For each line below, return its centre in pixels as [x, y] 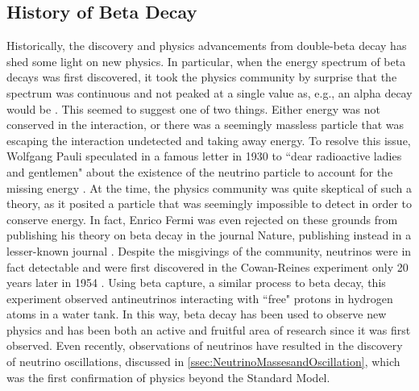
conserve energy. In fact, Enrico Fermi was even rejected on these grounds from [202, 219]
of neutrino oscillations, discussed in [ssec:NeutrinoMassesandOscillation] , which [203, 362]
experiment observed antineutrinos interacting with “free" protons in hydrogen [200, 298]
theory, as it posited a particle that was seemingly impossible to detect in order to [209, 204]
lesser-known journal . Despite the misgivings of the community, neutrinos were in [209, 250]
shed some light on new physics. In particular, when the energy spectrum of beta [206, 61]
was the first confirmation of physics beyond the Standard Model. [168, 377]
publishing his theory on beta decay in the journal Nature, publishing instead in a [209, 235]
